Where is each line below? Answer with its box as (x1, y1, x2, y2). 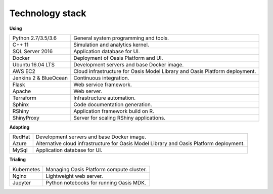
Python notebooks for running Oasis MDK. (45, 179, 147, 186)
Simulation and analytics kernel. (73, 41, 149, 48)
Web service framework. (73, 81, 132, 88)
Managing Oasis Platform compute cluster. (45, 166, 147, 173)
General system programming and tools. (73, 34, 169, 42)
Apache (12, 88, 31, 95)
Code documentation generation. (73, 101, 153, 108)
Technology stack (9, 8, 86, 19)
